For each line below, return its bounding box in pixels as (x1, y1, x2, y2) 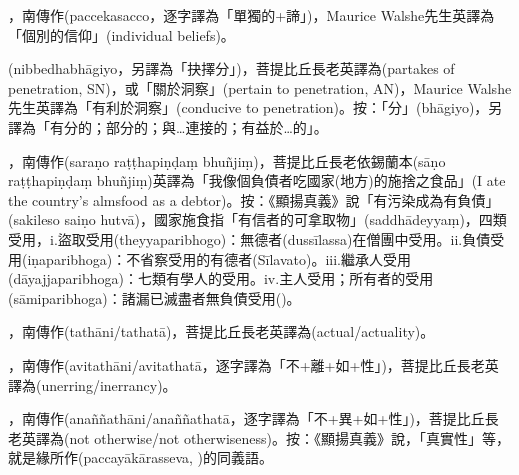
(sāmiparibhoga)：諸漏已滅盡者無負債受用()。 (8, 287, 301, 308)
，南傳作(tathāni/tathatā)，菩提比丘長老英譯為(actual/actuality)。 (8, 321, 435, 342)
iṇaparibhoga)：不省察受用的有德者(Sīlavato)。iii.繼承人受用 (27, 248, 411, 269)
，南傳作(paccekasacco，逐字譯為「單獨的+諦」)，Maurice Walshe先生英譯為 (8, 5, 495, 25)
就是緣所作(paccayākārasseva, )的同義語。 (8, 447, 274, 468)
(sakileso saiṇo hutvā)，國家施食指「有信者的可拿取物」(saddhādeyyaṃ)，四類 (8, 209, 507, 230)
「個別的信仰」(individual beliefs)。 (8, 24, 235, 45)
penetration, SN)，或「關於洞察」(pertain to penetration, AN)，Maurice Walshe (8, 77, 512, 98)
